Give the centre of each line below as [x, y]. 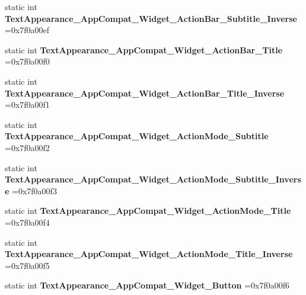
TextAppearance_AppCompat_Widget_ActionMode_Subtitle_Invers [153, 179]
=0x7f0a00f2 [27, 147]
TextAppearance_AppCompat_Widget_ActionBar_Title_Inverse [145, 93]
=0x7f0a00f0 [27, 61]
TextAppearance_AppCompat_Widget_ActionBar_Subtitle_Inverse [151, 18]
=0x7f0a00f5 [27, 265]
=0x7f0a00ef [27, 30]
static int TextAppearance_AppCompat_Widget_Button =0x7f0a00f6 [147, 285]
